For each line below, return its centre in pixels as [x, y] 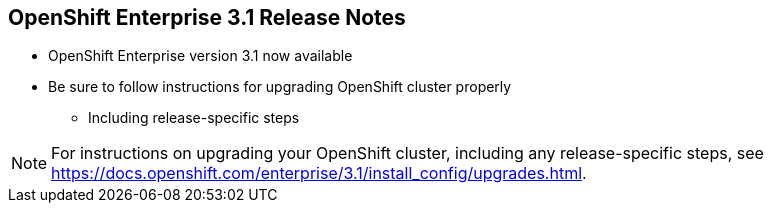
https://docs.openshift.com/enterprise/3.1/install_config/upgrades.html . [319, 173]
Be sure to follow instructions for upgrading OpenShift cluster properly [280, 87]
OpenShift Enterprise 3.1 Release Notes [207, 17]
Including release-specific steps [194, 118]
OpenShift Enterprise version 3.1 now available [200, 56]
